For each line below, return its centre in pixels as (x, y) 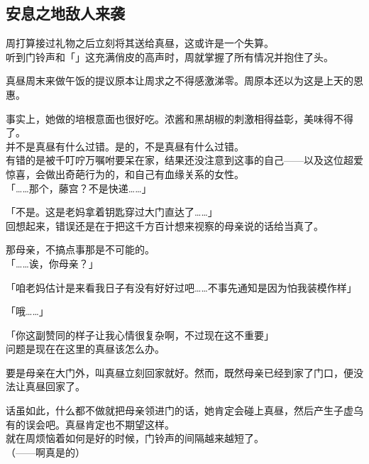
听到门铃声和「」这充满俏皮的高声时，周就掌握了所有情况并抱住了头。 (170, 56)
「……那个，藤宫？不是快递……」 (79, 188)
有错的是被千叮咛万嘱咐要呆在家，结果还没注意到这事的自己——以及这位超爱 (184, 160)
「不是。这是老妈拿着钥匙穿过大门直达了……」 (112, 212)
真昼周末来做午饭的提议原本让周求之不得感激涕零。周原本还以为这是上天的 (180, 81)
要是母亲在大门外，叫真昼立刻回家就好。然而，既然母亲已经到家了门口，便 (180, 372)
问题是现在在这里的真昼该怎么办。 (85, 349)
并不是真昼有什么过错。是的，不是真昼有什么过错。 (125, 146)
